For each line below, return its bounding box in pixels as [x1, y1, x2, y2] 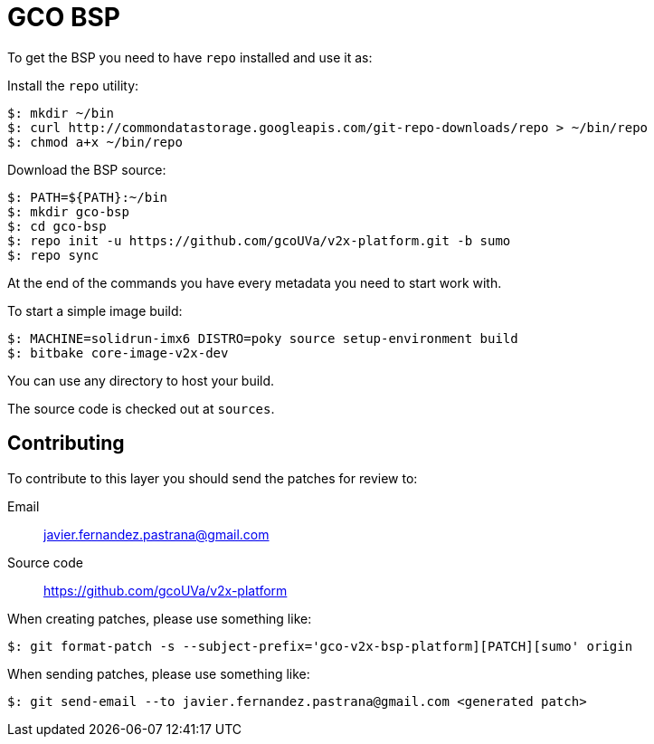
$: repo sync [7, 247, 100, 262]
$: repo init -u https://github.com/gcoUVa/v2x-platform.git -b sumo [7, 233, 511, 248]
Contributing [7, 432, 125, 455]
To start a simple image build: [7, 302, 183, 319]
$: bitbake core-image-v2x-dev [7, 345, 229, 360]
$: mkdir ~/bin [7, 105, 115, 120]
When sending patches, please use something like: [7, 665, 310, 682]
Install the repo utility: [7, 77, 139, 93]
